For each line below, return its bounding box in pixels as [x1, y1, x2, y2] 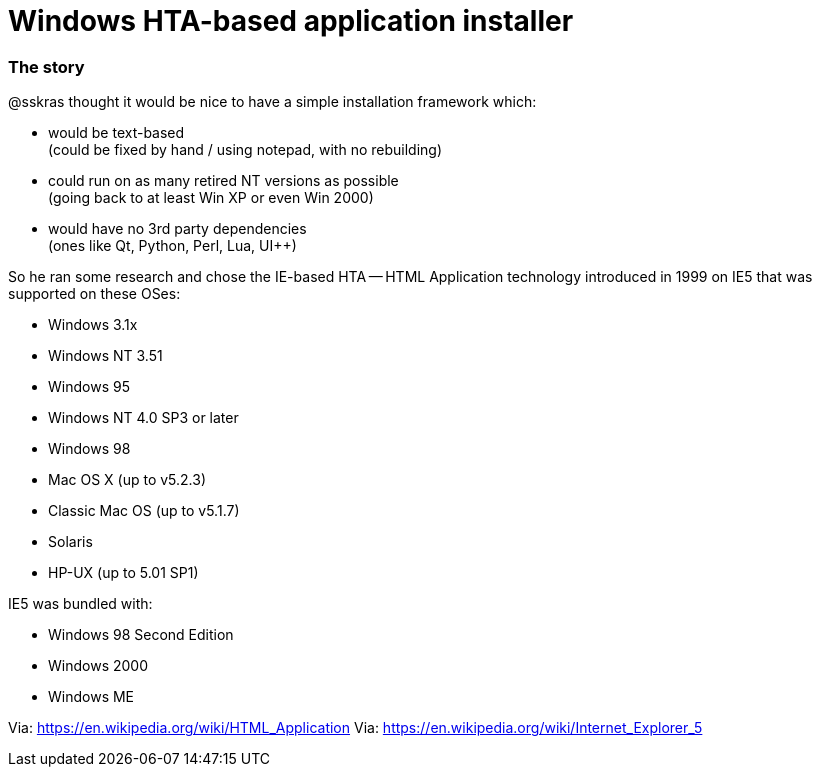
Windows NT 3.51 [48, 347, 163, 365]
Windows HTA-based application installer [8, 4, 574, 38]
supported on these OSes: [8, 285, 181, 303]
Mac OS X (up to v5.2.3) [48, 471, 207, 489]
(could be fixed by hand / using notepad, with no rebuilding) [48, 141, 443, 159]
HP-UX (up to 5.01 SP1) [48, 564, 199, 582]
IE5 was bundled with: [8, 595, 153, 613]
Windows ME [48, 688, 135, 706]
